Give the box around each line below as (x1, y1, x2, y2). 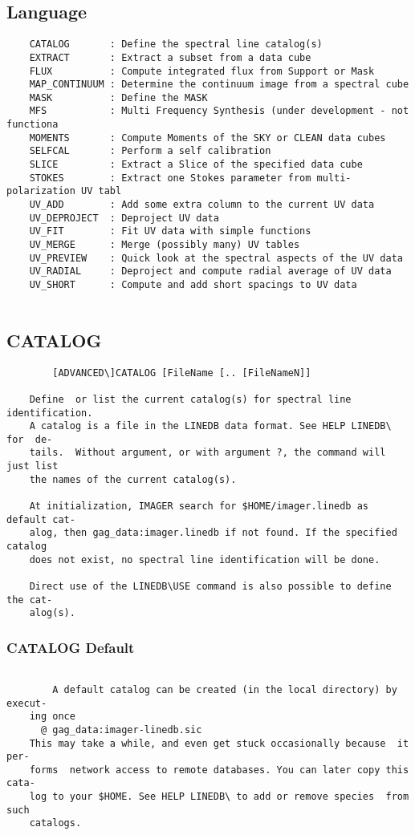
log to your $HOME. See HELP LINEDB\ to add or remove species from (29, 791, 409, 803)
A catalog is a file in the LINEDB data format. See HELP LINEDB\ (29, 420, 392, 432)
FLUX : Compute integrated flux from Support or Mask (29, 65, 375, 77)
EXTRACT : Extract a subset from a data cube (29, 51, 311, 63)
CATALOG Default (6, 637, 135, 657)
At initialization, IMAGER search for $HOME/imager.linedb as (29, 501, 369, 513)
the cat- (6, 594, 53, 606)
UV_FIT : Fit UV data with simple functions (29, 225, 311, 237)
